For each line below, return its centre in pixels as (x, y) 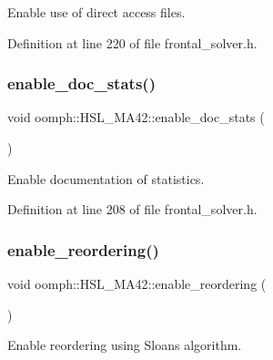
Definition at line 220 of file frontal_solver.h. (132, 42)
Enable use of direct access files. (96, 12)
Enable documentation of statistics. (106, 178)
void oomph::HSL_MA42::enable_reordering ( (137, 283)
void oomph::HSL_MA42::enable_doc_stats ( (136, 117)
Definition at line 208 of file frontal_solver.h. (132, 209)
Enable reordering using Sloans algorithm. (125, 345)
